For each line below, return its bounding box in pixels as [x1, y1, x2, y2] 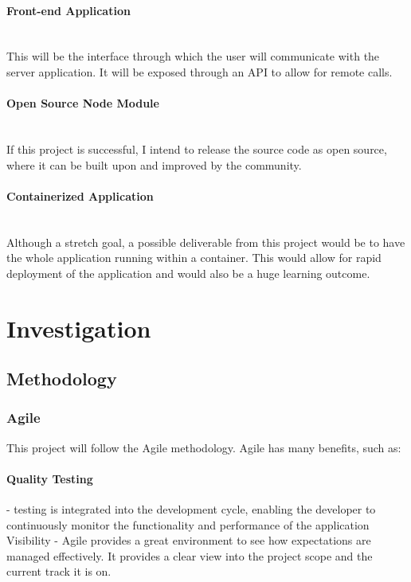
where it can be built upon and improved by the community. [6, 156, 302, 173]
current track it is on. [6, 563, 112, 580]
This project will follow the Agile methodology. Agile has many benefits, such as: [6, 439, 401, 455]
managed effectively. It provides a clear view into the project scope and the [6, 547, 373, 564]
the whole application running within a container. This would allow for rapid [6, 249, 382, 266]
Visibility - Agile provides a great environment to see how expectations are [6, 532, 371, 549]
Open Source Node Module [6, 95, 159, 111]
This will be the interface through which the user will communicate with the [6, 48, 380, 64]
